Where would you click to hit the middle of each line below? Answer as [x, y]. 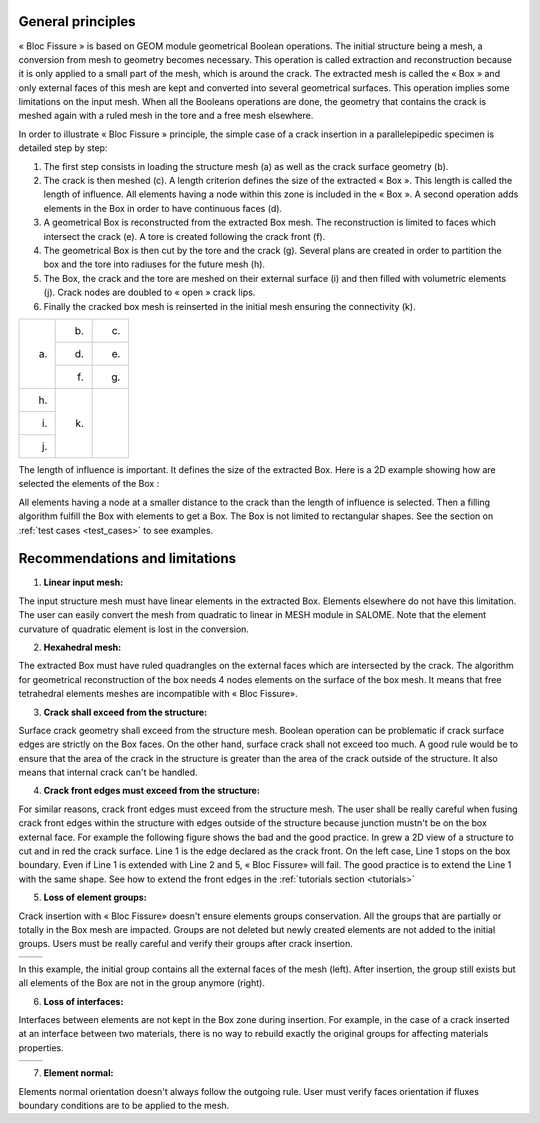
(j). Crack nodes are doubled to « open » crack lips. [149, 292]
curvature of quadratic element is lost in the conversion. [134, 629]
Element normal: [78, 1073]
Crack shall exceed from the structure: [125, 712]
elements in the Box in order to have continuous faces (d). [163, 208]
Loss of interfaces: [83, 1001]
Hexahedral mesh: [82, 647]
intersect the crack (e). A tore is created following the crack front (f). [184, 236]
